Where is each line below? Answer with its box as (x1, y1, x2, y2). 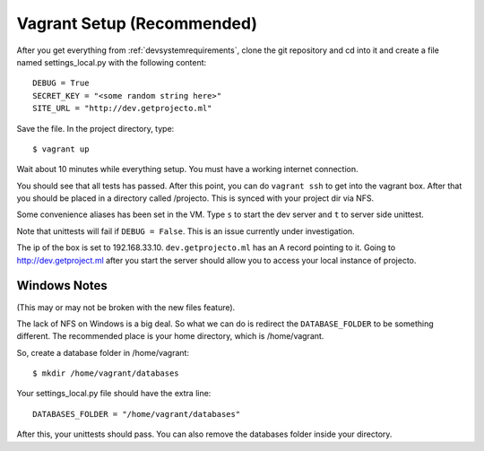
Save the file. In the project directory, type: (16, 123, 175, 134)
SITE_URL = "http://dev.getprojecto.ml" (32, 103, 212, 114)
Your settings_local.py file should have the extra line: (16, 388, 212, 399)
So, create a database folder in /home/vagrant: (16, 347, 190, 358)
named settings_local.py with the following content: (16, 56, 207, 67)
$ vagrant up (32, 143, 90, 154)
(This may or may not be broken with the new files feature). (16, 301, 236, 313)
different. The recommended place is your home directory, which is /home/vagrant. (16, 331, 324, 342)
